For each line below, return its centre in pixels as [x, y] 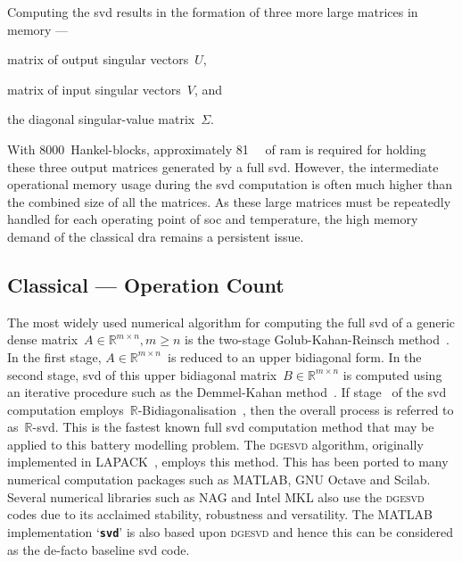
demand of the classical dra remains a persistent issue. [156, 236]
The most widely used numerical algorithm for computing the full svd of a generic [231, 322]
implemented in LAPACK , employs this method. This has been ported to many [228, 462]
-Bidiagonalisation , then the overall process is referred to [296, 409]
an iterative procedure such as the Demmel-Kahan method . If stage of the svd [227, 392]
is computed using [392, 374]
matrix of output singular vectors [98, 59]
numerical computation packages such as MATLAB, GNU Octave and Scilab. [219, 479]
